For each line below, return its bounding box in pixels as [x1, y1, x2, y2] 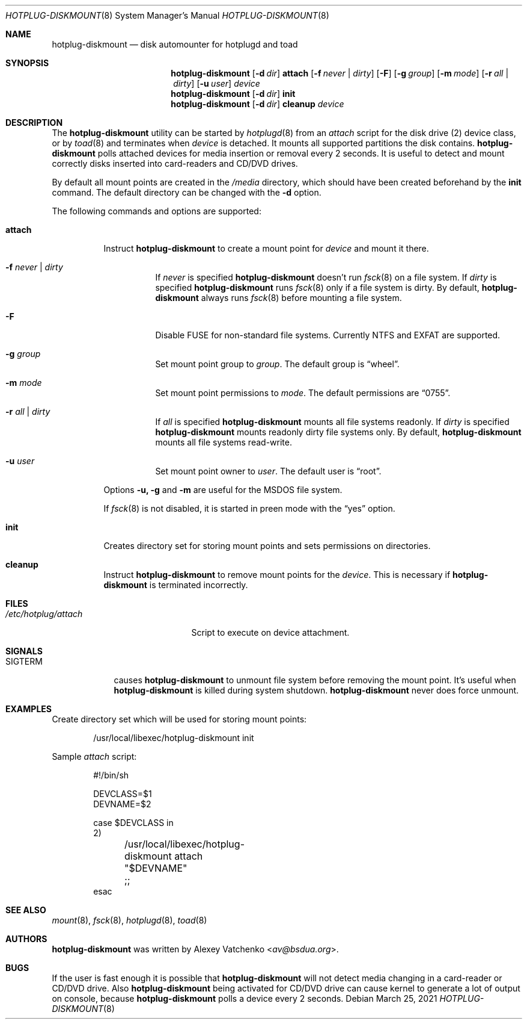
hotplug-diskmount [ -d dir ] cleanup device [171, 99, 344, 109]
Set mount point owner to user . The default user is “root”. [155, 466, 382, 476]
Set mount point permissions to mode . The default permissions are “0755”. [155, 388, 451, 398]
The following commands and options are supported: [52, 206, 261, 216]
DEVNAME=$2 [93, 799, 151, 809]
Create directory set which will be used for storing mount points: [52, 714, 307, 724]
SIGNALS [5, 646, 43, 656]
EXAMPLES [5, 704, 52, 714]
